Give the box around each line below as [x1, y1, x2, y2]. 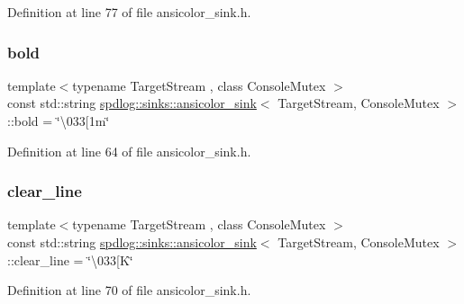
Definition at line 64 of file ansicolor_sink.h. [7, 141, 251, 160]
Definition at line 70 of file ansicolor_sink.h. [7, 281, 251, 300]
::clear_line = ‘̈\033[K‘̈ [7, 250, 133, 269]
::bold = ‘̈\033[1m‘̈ [7, 112, 110, 130]
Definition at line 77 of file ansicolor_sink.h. [7, 3, 251, 21]
